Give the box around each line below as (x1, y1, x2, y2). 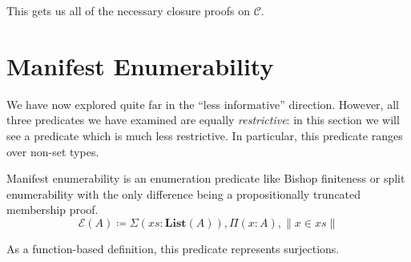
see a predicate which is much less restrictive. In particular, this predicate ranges (6, 127, 403, 143)
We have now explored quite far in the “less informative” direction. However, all (6, 95, 399, 112)
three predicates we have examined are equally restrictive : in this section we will (6, 111, 400, 128)
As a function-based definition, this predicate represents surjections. (6, 240, 340, 256)
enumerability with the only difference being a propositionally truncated (6, 185, 361, 202)
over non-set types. (6, 143, 99, 159)
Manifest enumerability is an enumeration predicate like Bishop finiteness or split (6, 170, 405, 187)
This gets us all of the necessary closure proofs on (6, 2, 250, 18)
